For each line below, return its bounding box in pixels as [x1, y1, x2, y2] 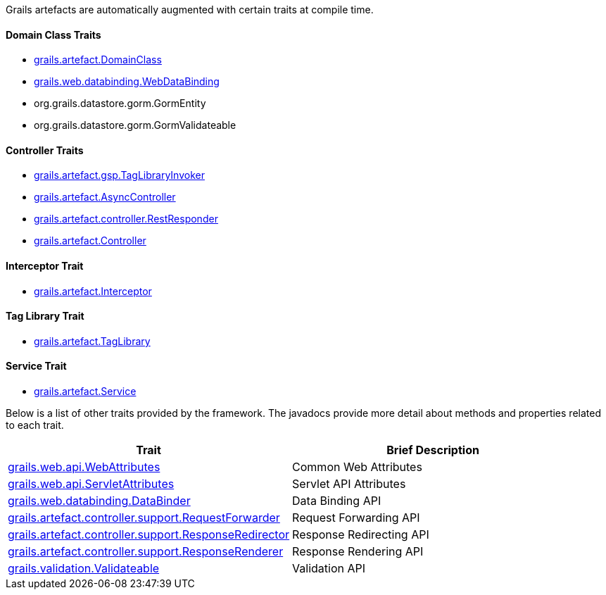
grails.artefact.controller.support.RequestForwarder [8, 511, 280, 525]
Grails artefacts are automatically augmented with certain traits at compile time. [6, 4, 374, 15]
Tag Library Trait [6, 310, 84, 322]
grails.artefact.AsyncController [34, 191, 176, 203]
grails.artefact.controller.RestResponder [34, 213, 218, 225]
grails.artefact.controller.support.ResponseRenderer [8, 544, 284, 559]
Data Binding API [292, 494, 381, 508]
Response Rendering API [292, 544, 424, 559]
